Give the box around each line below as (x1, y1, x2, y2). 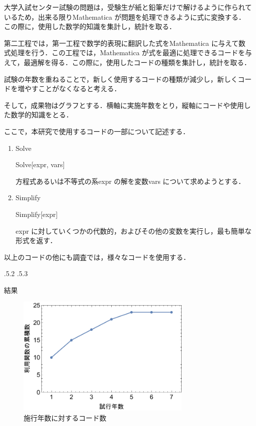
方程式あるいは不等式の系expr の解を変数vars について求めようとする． (15, 176, 245, 186)
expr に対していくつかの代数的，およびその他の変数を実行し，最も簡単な (15, 225, 252, 236)
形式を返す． (15, 235, 57, 246)
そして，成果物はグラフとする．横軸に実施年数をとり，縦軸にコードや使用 (4, 100, 244, 110)
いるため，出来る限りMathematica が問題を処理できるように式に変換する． (4, 11, 246, 22)
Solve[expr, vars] (15, 159, 65, 170)
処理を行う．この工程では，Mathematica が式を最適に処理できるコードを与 (10, 47, 252, 58)
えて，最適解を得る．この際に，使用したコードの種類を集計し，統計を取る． (4, 57, 251, 67)
